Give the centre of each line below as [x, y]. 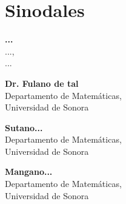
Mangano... [29, 172]
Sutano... [24, 127]
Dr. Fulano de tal [42, 83]
